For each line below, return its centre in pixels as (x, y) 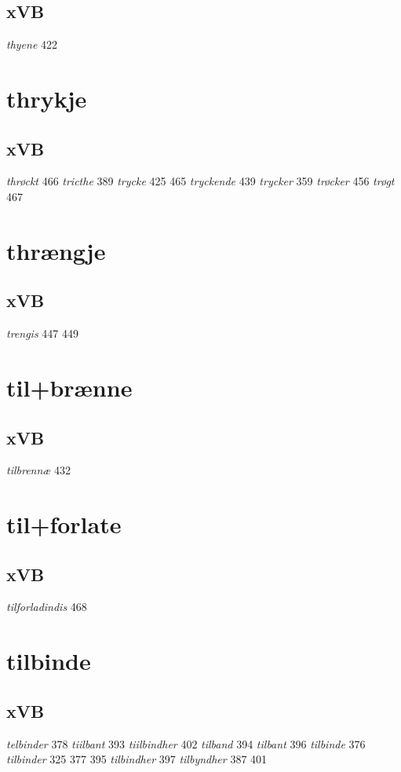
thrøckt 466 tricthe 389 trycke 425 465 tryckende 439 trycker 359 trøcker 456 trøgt (200, 181)
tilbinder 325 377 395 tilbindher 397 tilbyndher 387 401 (137, 759)
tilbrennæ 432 (39, 470)
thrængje (56, 250)
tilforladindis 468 (47, 607)
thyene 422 (32, 44)
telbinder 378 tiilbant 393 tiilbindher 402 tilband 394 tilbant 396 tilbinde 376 (186, 743)
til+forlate (64, 524)
